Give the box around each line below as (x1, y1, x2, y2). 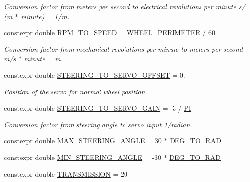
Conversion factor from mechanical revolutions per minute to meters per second (4, 44, 243, 54)
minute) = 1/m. (21, 11, 69, 21)
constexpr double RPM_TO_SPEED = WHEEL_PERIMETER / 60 (4, 27, 215, 38)
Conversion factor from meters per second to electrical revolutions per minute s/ (4, 1, 245, 11)
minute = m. (24, 53, 63, 64)
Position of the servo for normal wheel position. (4, 86, 147, 96)
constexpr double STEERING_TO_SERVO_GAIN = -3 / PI (4, 103, 191, 113)
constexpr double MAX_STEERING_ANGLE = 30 (4, 136, 162, 146)
